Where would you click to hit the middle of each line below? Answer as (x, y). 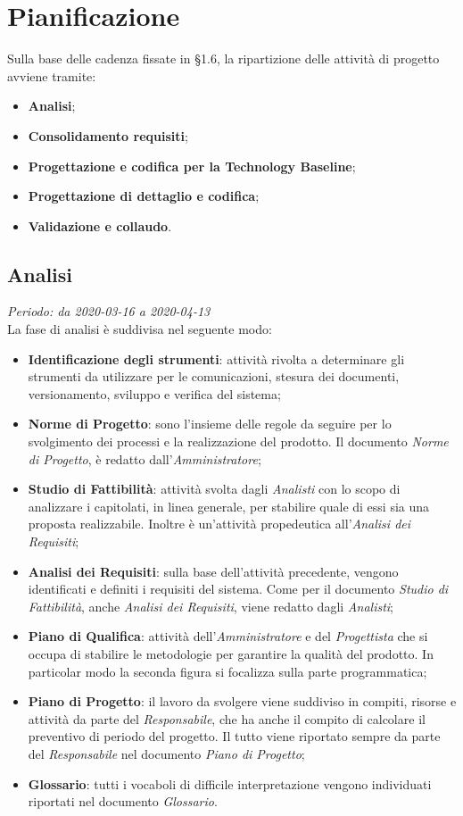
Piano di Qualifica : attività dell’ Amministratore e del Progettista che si (228, 636)
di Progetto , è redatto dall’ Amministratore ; (145, 458)
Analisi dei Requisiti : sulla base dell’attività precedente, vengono (213, 571)
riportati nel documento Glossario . (123, 801)
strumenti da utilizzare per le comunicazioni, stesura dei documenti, (214, 376)
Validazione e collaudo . (100, 225)
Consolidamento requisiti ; (108, 135)
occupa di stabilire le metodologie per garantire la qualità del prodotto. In (231, 653)
